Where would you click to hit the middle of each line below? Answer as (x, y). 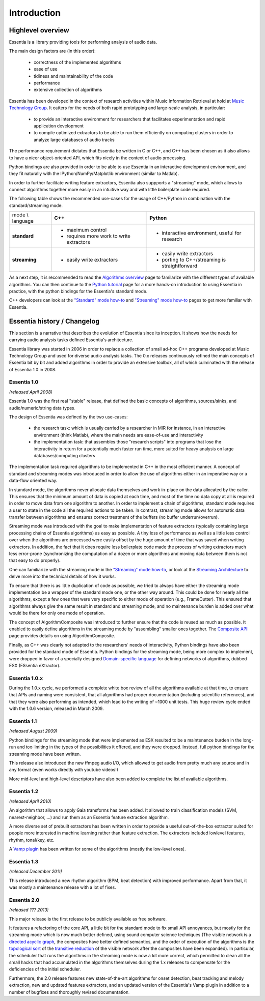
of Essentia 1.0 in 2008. (33, 369)
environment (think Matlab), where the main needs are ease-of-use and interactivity (119, 435)
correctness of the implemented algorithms (77, 62)
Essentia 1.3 (24, 861)
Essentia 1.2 (24, 792)
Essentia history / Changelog (54, 321)
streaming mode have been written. (45, 754)
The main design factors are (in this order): (52, 51)
